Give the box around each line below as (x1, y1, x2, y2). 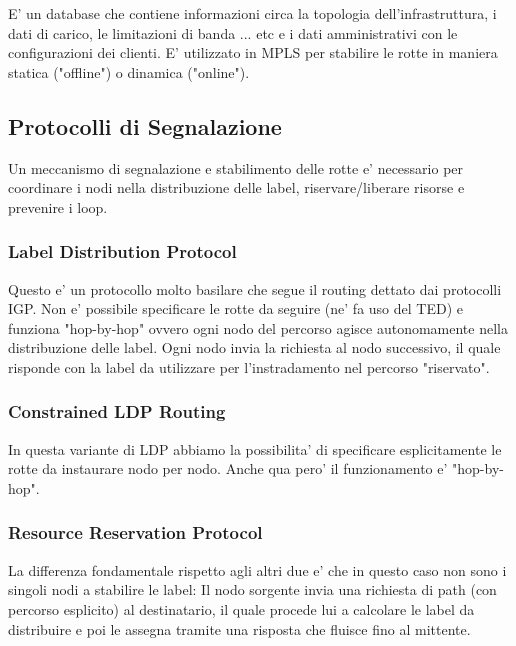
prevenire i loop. (8, 196, 108, 217)
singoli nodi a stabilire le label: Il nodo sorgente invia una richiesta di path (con (8, 579, 497, 600)
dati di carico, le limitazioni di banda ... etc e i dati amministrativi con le (8, 22, 458, 43)
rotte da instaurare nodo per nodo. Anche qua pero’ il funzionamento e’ (8, 458, 448, 479)
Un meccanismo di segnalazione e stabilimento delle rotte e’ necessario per (8, 157, 464, 178)
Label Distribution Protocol (8, 239, 237, 264)
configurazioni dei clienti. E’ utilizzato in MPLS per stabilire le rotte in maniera (8, 42, 498, 63)
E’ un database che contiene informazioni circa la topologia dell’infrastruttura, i (8, 3, 497, 23)
